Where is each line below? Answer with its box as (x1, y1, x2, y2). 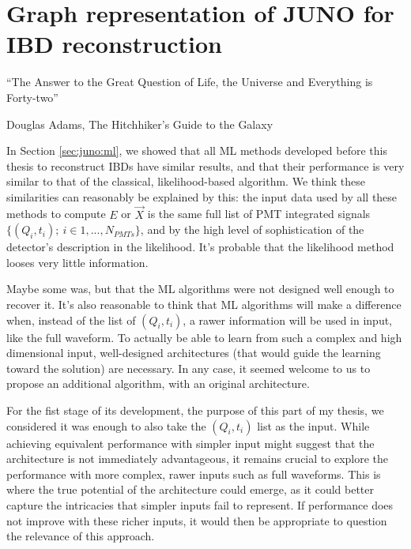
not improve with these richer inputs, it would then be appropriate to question (6, 512, 387, 528)
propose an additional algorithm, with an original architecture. (6, 375, 310, 392)
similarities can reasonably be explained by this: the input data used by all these (6, 188, 398, 205)
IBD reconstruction (6, 28, 223, 60)
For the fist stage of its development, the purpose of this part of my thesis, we (6, 402, 384, 419)
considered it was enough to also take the (6, 417, 206, 434)
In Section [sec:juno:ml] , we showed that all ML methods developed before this (6, 142, 387, 159)
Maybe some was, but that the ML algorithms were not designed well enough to (6, 280, 394, 297)
